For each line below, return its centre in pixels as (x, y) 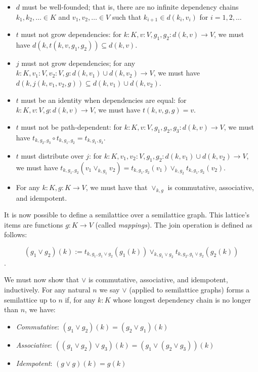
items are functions (34, 224)
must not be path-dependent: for (72, 126)
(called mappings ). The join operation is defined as (174, 224)
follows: (16, 234)
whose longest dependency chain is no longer (182, 299)
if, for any (80, 299)
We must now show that (42, 280)
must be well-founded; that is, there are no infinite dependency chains (130, 7)
